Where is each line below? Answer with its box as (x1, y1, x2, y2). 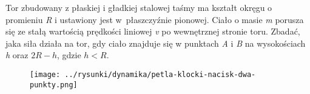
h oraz (5, 49, 29, 61)
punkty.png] (30, 80, 78, 89)
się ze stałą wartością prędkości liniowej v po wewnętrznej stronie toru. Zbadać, (5, 25, 300, 38)
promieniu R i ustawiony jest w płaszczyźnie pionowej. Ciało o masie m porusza (5, 13, 304, 25)
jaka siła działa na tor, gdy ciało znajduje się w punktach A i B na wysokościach (5, 36, 306, 49)
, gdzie (57, 49, 81, 61)
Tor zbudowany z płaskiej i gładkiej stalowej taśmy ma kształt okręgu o (5, 1, 272, 13)
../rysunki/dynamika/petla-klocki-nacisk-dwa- (64, 70, 256, 79)
